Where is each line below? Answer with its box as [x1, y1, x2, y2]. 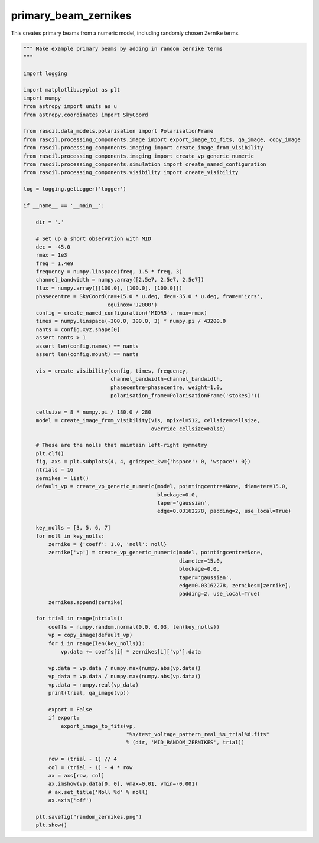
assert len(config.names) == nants [35, 342, 139, 349]
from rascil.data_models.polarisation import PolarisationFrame [23, 128, 214, 135]
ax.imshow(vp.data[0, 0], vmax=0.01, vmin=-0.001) [48, 780, 198, 788]
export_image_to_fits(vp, [60, 723, 136, 729]
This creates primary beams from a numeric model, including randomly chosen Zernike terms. [11, 30, 240, 37]
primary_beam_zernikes [11, 9, 132, 22]
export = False [48, 706, 93, 713]
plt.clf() [35, 450, 64, 457]
